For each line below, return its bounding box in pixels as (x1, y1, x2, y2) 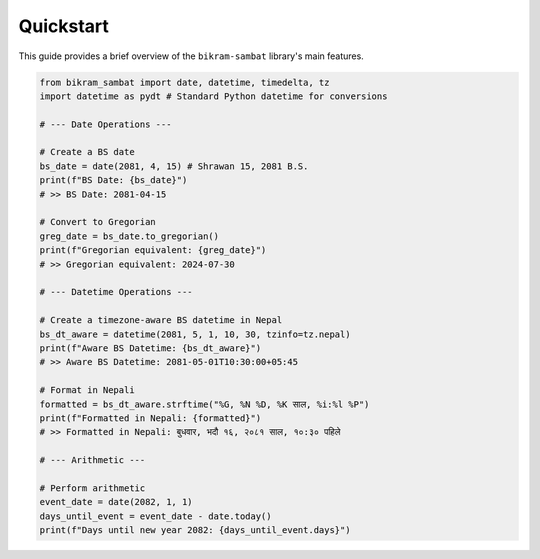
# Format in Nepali (39, 385, 135, 396)
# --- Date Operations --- (39, 118, 172, 130)
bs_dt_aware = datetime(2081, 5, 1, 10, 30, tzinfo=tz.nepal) (39, 328, 351, 340)
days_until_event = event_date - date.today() (39, 510, 272, 522)
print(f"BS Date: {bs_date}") (39, 175, 188, 186)
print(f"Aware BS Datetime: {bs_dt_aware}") (39, 342, 262, 354)
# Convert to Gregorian (39, 216, 157, 228)
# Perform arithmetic (39, 482, 146, 494)
